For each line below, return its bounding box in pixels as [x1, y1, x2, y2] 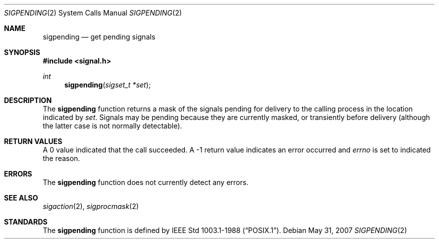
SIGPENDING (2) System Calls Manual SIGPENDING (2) [4, 8, 182, 17]
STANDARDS [4, 217, 48, 226]
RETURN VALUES [4, 137, 63, 145]
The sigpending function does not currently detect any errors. [43, 178, 249, 186]
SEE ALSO [4, 193, 38, 202]
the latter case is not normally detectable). [43, 121, 182, 130]
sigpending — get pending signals [43, 32, 155, 41]
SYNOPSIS [4, 48, 41, 56]
